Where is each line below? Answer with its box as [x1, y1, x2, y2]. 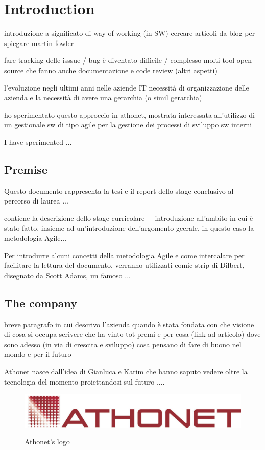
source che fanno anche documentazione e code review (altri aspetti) [4, 64, 218, 75]
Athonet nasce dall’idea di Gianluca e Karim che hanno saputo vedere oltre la [4, 366, 248, 376]
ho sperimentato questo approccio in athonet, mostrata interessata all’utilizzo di [4, 109, 255, 120]
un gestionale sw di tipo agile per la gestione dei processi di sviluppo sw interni [4, 119, 252, 130]
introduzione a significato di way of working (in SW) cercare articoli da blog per [4, 28, 255, 38]
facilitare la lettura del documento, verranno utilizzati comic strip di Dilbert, [4, 260, 245, 271]
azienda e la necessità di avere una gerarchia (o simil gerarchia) [4, 92, 202, 103]
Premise [4, 161, 47, 177]
